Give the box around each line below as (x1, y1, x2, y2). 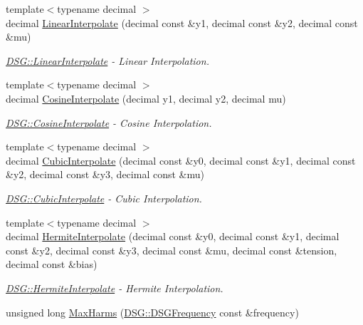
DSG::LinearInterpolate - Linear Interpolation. (6, 53, 209, 68)
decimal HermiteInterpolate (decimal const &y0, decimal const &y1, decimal (6, 229, 340, 244)
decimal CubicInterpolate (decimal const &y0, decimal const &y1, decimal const (6, 153, 356, 167)
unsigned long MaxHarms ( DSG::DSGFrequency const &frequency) (6, 304, 299, 319)
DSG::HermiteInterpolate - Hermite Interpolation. (6, 280, 223, 295)
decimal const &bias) (6, 257, 98, 272)
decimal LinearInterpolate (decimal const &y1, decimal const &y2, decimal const (6, 15, 358, 30)
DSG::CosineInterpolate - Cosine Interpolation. (6, 115, 212, 130)
